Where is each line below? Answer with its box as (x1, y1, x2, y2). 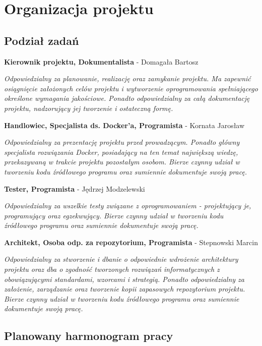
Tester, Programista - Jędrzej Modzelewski (4, 183, 145, 194)
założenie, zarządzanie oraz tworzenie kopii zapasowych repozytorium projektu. (4, 283, 245, 294)
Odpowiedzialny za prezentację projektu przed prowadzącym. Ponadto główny (4, 137, 240, 147)
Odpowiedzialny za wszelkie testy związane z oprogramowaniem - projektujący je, (4, 200, 251, 211)
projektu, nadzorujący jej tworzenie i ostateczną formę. (4, 102, 173, 113)
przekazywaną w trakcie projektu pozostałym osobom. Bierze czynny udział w (4, 156, 240, 167)
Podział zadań (4, 32, 79, 48)
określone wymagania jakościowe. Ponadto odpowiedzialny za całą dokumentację (4, 93, 250, 103)
